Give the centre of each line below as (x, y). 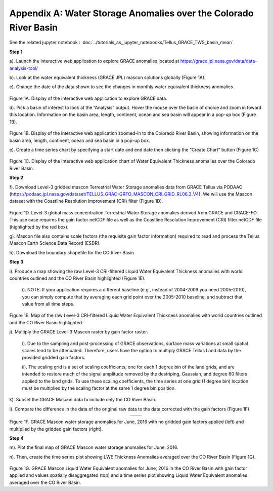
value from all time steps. (48, 304)
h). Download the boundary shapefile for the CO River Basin (72, 252)
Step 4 (16, 438)
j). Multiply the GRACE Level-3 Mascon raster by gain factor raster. (79, 332)
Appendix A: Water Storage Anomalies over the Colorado (131, 13)
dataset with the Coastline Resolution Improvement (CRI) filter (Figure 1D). (86, 201)
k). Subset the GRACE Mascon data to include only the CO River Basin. (83, 400)
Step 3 (16, 262)
